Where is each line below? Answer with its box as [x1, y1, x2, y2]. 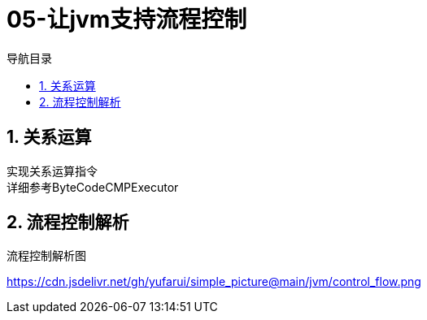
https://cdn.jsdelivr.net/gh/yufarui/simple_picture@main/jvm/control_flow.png [7, 275, 421, 289]
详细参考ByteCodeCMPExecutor [7, 179, 179, 194]
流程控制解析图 [7, 249, 86, 263]
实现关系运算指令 [7, 163, 98, 178]
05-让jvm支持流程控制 [7, 6, 247, 33]
